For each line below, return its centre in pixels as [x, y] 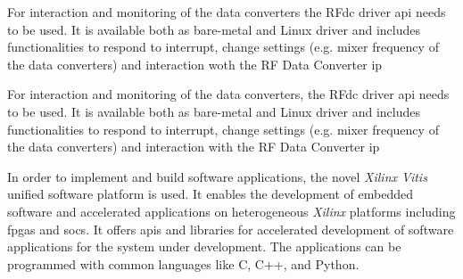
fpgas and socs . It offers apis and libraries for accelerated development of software [231, 229]
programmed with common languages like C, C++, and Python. [183, 263]
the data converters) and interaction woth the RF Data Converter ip [195, 64]
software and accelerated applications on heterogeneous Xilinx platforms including [231, 211]
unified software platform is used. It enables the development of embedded [210, 194]
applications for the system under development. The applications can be [204, 246]
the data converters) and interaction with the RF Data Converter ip [194, 147]
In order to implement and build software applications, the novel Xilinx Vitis [217, 176]
